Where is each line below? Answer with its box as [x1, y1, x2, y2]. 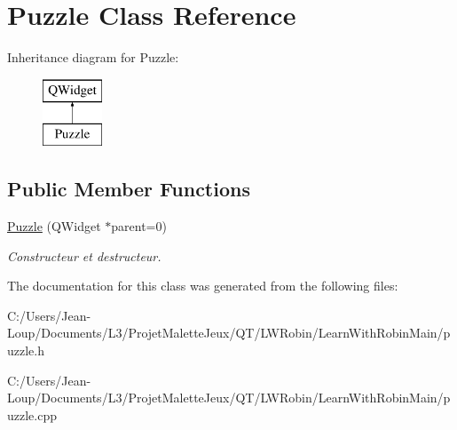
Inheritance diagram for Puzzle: [7, 48, 179, 67]
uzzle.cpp [7, 405, 57, 424]
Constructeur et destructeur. [7, 246, 162, 265]
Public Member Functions [7, 175, 250, 203]
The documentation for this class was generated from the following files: [7, 276, 398, 295]
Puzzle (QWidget [7, 217, 101, 235]
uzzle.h [7, 341, 44, 360]
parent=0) [111, 217, 167, 235]
